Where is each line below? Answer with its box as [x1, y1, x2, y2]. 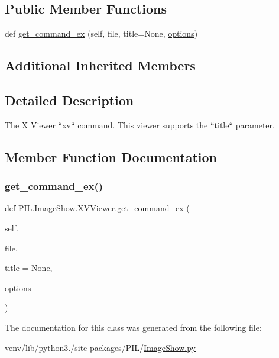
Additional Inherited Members [5, 56, 196, 75]
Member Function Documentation [5, 147, 218, 166]
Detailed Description [5, 91, 134, 109]
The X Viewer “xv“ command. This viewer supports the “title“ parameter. [5, 118, 275, 131]
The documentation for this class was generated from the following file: [5, 321, 262, 333]
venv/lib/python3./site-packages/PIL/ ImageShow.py [5, 341, 196, 353]
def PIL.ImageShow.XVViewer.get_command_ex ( [5, 202, 190, 214]
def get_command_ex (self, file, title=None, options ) [5, 27, 198, 40]
